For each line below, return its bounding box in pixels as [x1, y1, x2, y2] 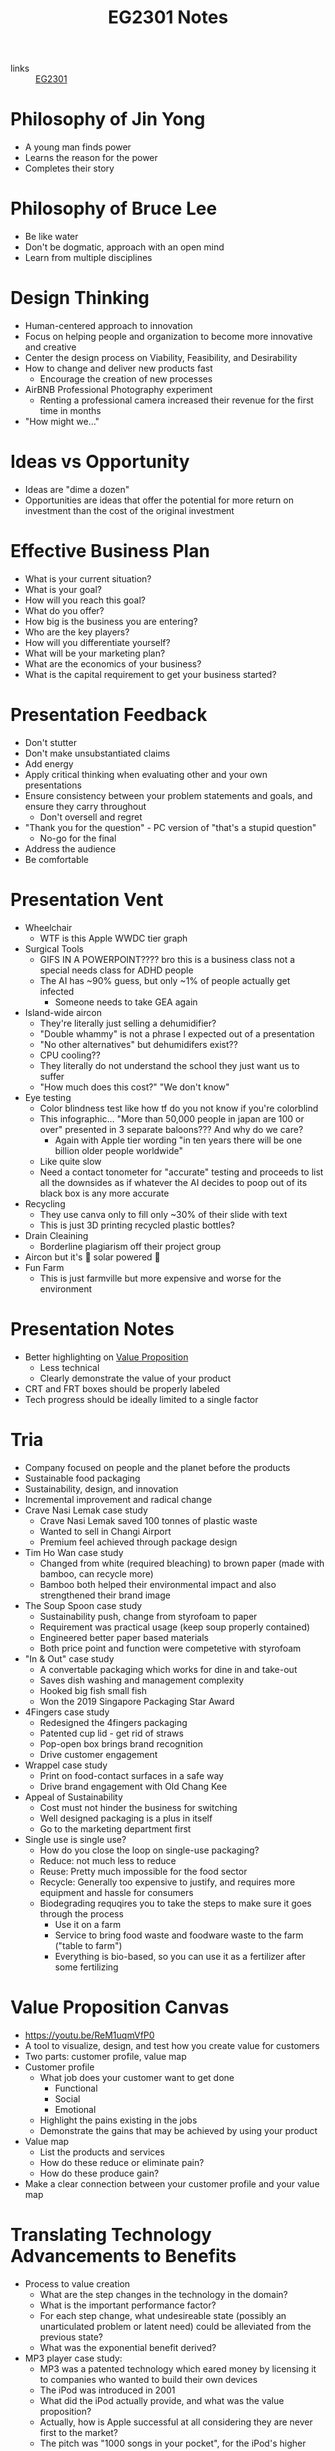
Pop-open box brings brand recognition [39, 1737, 203, 1750]
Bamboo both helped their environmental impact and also [39, 1578, 277, 1590]
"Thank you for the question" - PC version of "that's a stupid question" [24, 821, 317, 833]
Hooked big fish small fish [39, 1684, 147, 1696]
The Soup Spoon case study [24, 1599, 143, 1611]
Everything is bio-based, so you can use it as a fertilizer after [54, 1950, 306, 1962]
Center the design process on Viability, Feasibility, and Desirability [24, 352, 298, 363]
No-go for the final [39, 832, 117, 844]
